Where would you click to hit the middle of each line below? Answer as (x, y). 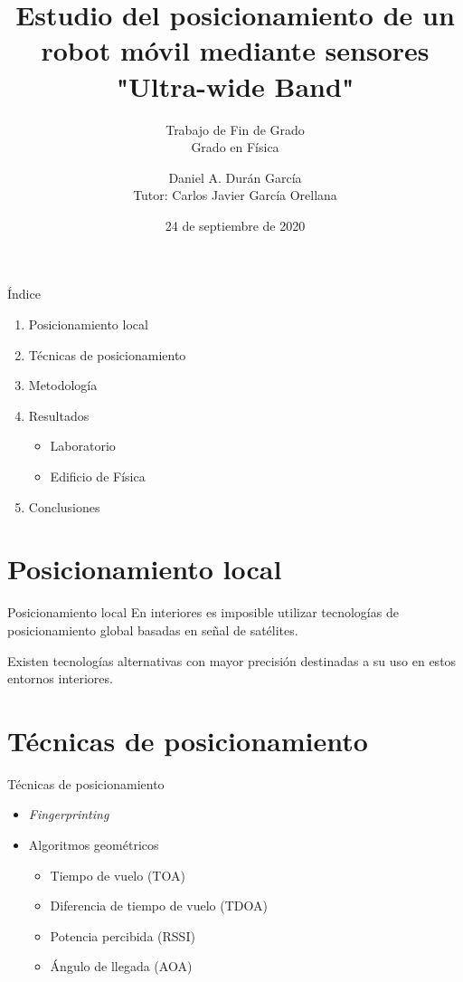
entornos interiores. (60, 678)
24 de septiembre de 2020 (235, 225)
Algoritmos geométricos (94, 845)
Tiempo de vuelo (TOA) (118, 875)
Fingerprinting (69, 814)
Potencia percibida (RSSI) (123, 935)
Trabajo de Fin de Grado (235, 129)
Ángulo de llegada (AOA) (121, 966)
